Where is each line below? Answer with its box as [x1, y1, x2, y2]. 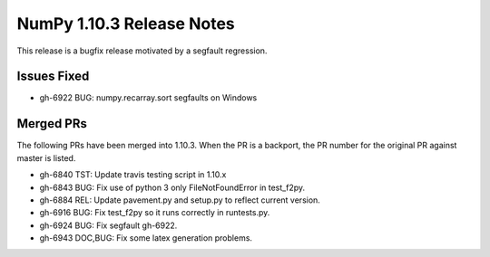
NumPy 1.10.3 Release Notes [16, 14, 235, 33]
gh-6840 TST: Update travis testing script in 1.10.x [39, 169, 227, 180]
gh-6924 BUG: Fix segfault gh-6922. [39, 220, 178, 231]
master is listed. [16, 152, 76, 163]
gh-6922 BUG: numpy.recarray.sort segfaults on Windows [39, 92, 258, 103]
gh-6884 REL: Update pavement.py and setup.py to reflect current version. [39, 195, 321, 205]
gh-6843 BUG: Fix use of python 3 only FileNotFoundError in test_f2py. [39, 182, 306, 193]
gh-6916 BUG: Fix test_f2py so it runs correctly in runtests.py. [39, 207, 270, 218]
